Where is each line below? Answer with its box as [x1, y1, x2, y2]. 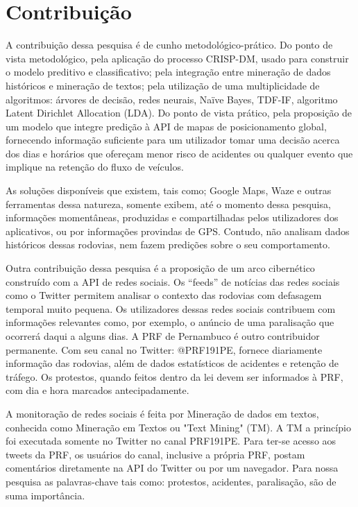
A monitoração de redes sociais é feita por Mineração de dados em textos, [6, 406, 319, 420]
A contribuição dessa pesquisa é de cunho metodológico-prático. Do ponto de [6, 37, 333, 52]
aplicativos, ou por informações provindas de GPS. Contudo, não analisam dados [6, 223, 350, 238]
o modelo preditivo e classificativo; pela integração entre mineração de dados [6, 65, 331, 79]
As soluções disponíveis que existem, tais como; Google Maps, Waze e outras [6, 183, 332, 198]
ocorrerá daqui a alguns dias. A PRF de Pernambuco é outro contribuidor [6, 329, 320, 343]
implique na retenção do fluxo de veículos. [6, 160, 184, 174]
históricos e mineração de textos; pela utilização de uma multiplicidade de [6, 78, 320, 92]
